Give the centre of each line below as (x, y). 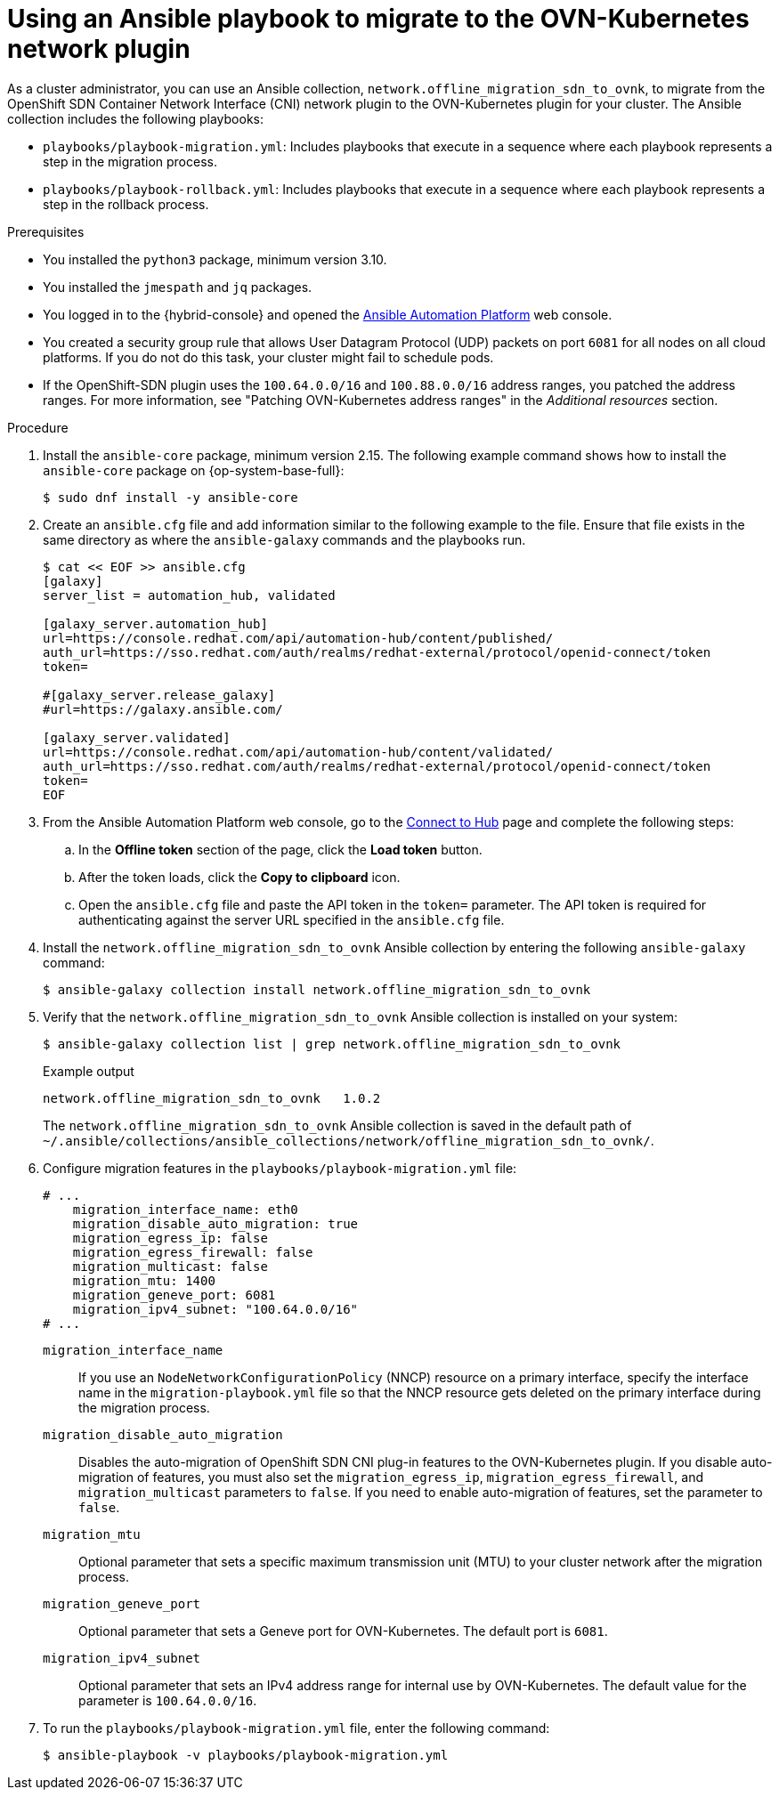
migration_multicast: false (170, 1266)
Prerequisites (46, 231)
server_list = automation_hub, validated (189, 595)
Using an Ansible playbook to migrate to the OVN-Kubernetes (378, 19)
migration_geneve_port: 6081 (174, 1295)
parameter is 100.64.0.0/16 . (168, 1700)
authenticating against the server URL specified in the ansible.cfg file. (292, 919)
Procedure (38, 427)
